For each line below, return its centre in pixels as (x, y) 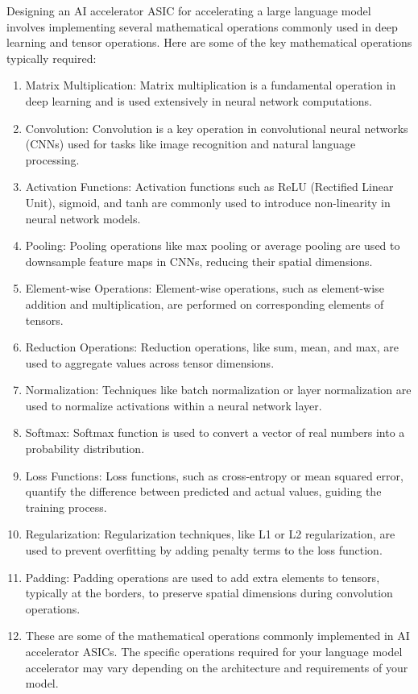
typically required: (52, 58)
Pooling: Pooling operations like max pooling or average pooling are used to (213, 245)
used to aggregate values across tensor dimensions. (150, 362)
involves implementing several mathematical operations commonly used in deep (202, 26)
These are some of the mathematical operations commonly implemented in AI (217, 636)
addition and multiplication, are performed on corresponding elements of (205, 303)
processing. (52, 159)
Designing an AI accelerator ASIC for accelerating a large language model (189, 10)
